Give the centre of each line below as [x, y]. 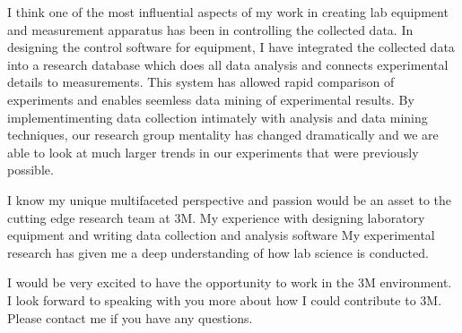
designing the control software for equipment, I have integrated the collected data [231, 47]
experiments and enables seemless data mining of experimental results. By [211, 99]
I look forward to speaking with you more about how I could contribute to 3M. [225, 299]
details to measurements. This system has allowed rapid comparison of [201, 82]
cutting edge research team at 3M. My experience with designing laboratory [216, 217]
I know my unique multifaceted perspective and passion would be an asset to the [230, 199]
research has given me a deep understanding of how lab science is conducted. [218, 252]
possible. [31, 170]
